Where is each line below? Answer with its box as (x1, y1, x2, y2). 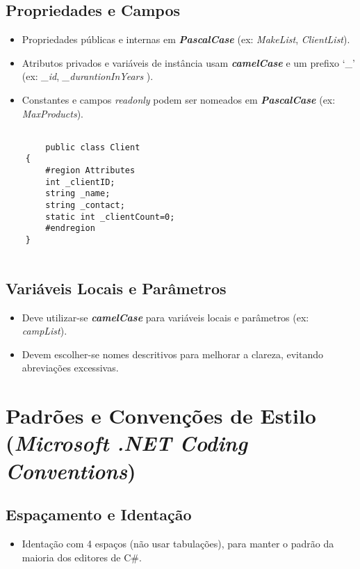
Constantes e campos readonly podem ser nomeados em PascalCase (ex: (22, 92, 336, 106)
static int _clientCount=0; (45, 211, 175, 222)
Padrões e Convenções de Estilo (6, 401, 316, 430)
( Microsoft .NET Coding (6, 428, 247, 458)
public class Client (45, 142, 140, 152)
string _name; (45, 189, 111, 199)
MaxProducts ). (22, 106, 83, 120)
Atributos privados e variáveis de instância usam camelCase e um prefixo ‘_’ (22, 55, 356, 70)
